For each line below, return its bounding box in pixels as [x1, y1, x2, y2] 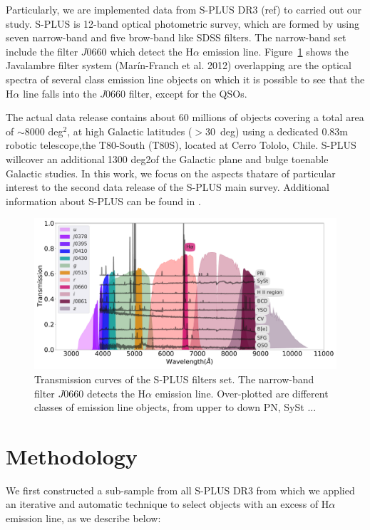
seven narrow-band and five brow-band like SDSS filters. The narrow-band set [6, 30, 346, 45]
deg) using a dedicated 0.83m [220, 123, 348, 138]
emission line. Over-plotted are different [155, 385, 329, 400]
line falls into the [23, 85, 97, 100]
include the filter [6, 43, 78, 58]
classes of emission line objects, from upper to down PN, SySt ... [34, 400, 317, 415]
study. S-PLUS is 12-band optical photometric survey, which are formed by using [6, 16, 359, 31]
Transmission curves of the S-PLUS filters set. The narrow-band [34, 371, 314, 386]
